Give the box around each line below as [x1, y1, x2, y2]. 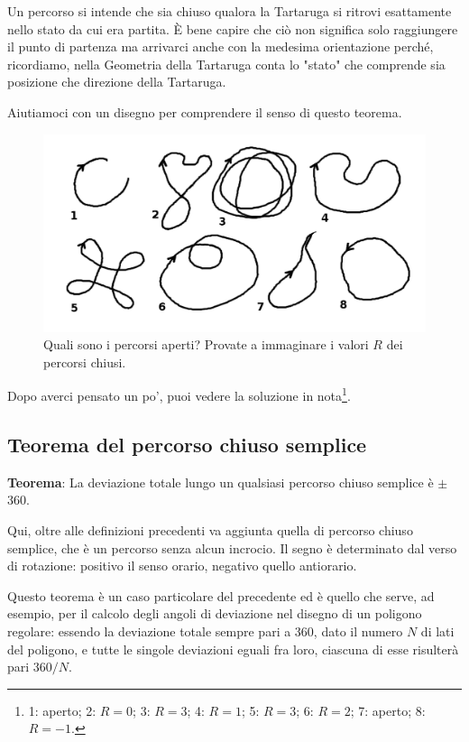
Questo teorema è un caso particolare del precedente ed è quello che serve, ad [7, 586, 435, 605]
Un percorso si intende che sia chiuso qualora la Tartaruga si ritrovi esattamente [7, 2, 452, 20]
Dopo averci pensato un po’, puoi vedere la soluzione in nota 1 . [7, 384, 351, 405]
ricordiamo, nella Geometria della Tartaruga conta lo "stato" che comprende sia [7, 54, 446, 73]
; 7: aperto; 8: [350, 700, 426, 719]
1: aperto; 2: [28, 700, 97, 719]
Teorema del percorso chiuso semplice [7, 431, 367, 459]
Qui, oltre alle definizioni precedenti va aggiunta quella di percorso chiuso [7, 521, 413, 540]
